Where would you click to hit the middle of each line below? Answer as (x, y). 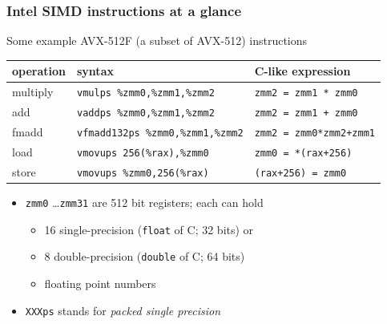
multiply (33, 92)
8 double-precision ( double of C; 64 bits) (145, 256)
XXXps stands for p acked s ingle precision (123, 310)
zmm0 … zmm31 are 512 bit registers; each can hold (144, 202)
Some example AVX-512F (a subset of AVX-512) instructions (157, 40)
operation (39, 71)
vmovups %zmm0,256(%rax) (143, 173)
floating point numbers (100, 283)
